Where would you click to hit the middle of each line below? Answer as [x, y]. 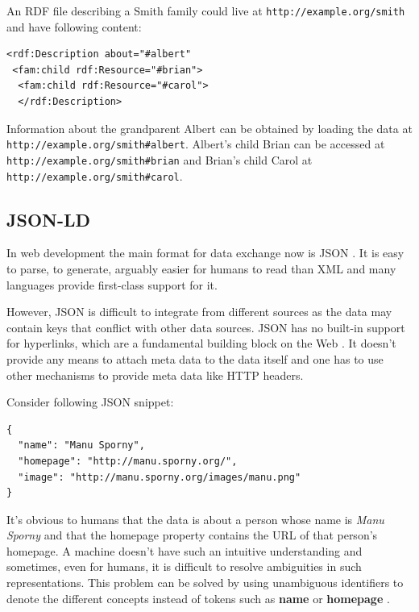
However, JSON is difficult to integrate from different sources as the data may [199, 312]
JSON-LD [49, 219]
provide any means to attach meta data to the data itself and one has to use [195, 358]
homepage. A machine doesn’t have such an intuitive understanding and [185, 550]
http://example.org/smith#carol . [95, 175]
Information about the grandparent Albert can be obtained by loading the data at [209, 128]
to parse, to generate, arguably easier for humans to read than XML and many [201, 268]
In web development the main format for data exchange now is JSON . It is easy [205, 253]
